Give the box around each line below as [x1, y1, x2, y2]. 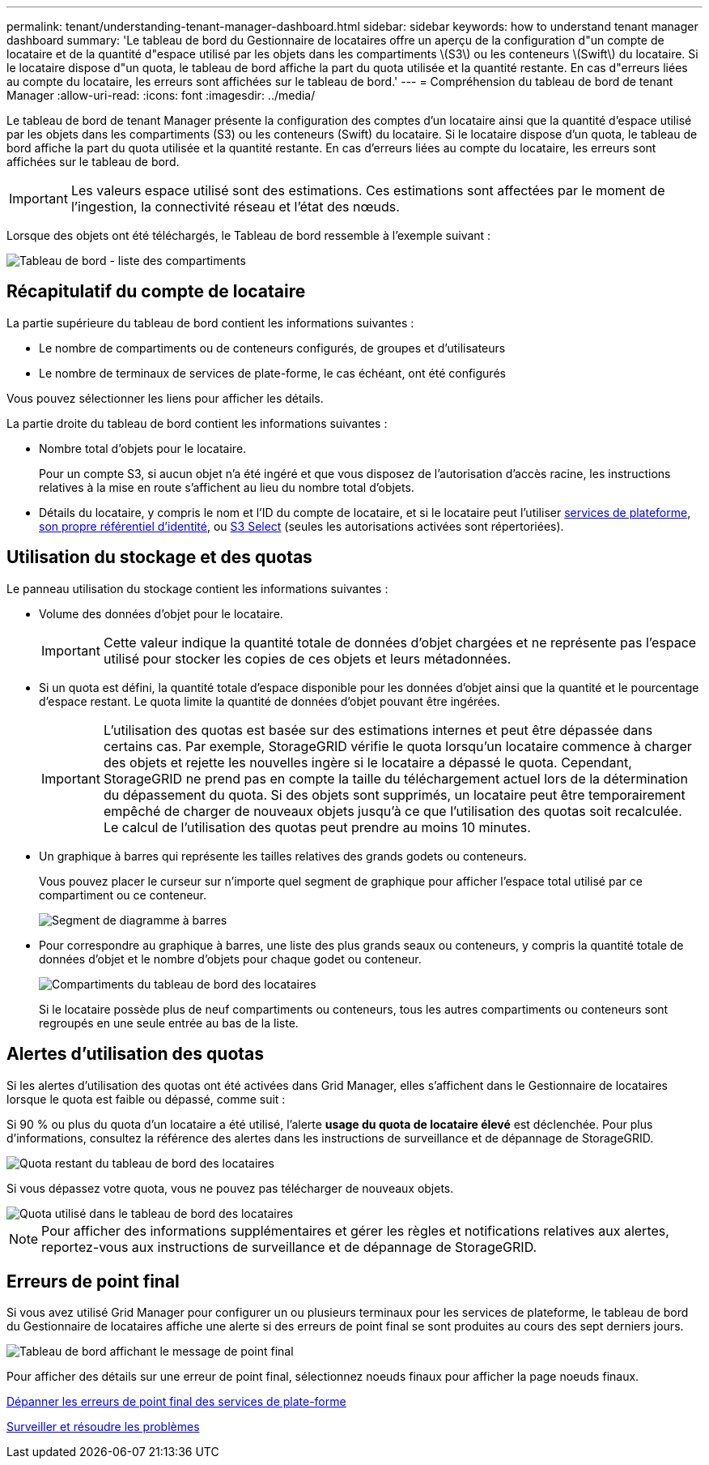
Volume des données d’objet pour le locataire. [39, 606, 283, 621]
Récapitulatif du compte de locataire [6, 281, 306, 302]
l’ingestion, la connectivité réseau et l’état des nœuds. [70, 199, 400, 215]
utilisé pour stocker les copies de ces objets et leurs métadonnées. [103, 650, 512, 667]
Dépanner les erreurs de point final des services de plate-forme [6, 1395, 346, 1409]
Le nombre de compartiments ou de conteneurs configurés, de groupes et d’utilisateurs [39, 340, 506, 355]
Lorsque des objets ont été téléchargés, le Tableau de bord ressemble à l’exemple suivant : [6, 229, 491, 242]
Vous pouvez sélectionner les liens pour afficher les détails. [6, 391, 324, 405]
